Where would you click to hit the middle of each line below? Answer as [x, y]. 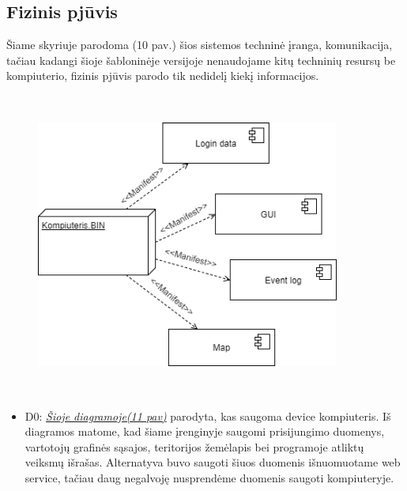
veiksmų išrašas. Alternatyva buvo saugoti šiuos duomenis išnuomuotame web [213, 462]
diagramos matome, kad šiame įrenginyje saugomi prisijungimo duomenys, [205, 431]
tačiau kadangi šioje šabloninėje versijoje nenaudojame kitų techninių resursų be [201, 60]
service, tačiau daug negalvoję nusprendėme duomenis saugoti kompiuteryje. [209, 477]
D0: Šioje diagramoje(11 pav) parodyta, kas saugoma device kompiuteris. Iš [208, 415]
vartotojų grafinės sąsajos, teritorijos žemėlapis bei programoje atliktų [194, 446]
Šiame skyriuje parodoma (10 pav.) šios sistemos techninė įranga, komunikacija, [200, 45]
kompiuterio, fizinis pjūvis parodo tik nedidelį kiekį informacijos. [163, 76]
